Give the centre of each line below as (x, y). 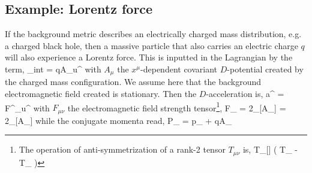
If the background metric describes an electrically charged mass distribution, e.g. (153, 34)
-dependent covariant (179, 69)
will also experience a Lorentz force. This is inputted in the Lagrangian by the (149, 57)
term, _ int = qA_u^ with (53, 69)
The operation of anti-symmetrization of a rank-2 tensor (122, 149)
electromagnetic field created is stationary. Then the (101, 94)
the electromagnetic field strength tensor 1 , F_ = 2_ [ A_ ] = (177, 107)
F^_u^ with (27, 107)
